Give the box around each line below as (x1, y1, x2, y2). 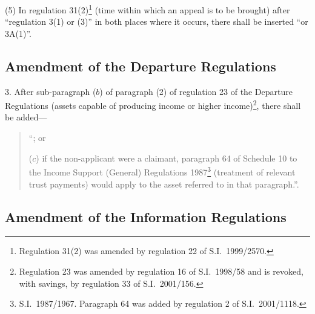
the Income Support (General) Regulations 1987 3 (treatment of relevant (28, 164, 296, 178)
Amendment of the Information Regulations (5, 207, 287, 226)
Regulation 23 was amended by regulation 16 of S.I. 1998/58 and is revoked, (19, 264, 303, 277)
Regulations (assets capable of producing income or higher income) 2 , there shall (5, 97, 301, 111)
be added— (5, 111, 47, 123)
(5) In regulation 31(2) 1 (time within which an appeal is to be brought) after (5, 2, 290, 16)
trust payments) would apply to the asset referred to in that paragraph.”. (28, 177, 299, 190)
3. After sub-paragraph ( (5, 85, 96, 97)
